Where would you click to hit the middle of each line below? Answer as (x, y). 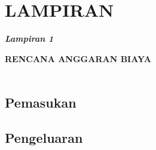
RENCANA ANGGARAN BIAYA (78, 58)
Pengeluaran (44, 138)
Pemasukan (41, 102)
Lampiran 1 (29, 39)
